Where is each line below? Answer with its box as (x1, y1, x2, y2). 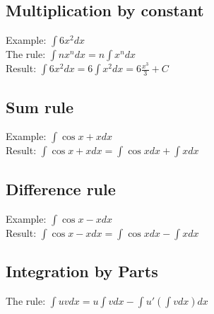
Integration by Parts (6, 260, 158, 281)
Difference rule (6, 178, 116, 199)
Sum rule (6, 95, 74, 117)
